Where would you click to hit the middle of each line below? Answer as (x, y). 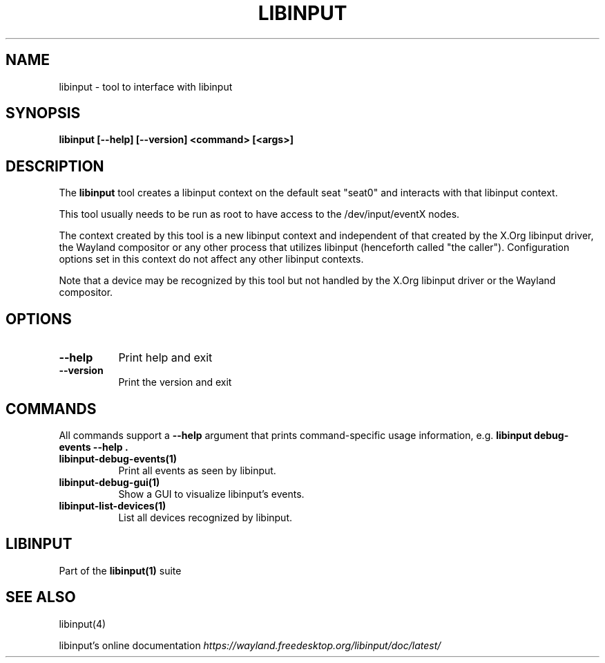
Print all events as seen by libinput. (197, 470)
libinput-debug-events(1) (118, 458)
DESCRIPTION (55, 166)
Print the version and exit (175, 382)
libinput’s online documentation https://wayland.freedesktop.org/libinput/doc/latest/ (250, 645)
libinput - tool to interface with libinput (146, 86)
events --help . (94, 447)
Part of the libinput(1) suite (120, 570)
